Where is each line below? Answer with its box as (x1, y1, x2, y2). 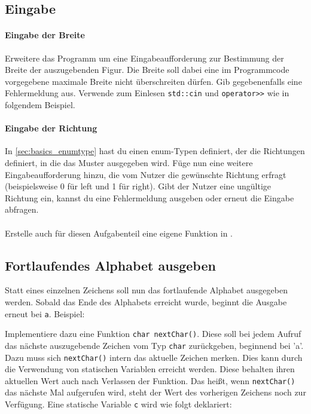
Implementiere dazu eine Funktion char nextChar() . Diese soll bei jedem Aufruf (5, 327, 301, 340)
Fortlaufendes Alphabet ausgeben (5, 256, 216, 274)
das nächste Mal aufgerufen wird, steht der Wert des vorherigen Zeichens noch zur (5, 386, 306, 398)
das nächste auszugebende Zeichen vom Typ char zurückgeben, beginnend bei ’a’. (5, 339, 304, 351)
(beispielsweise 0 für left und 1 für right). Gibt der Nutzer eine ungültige (5, 180, 272, 192)
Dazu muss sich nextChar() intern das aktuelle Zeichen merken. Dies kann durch (5, 351, 303, 363)
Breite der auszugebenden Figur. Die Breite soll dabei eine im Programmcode (5, 63, 289, 76)
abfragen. (5, 203, 39, 216)
